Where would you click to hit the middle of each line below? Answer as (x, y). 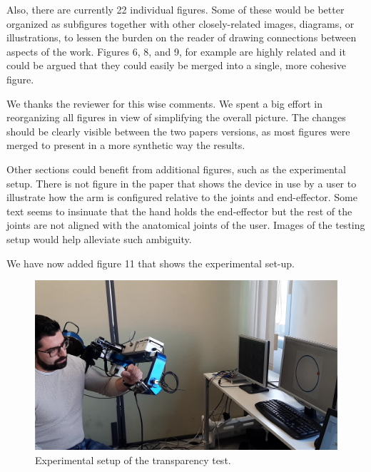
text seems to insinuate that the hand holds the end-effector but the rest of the (179, 211)
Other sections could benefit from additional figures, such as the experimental (176, 169)
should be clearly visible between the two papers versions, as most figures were (178, 131)
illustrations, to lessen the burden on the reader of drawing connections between (182, 37)
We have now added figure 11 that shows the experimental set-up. (151, 263)
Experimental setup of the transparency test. (133, 460)
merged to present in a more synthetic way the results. (126, 145)
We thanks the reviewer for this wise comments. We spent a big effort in (165, 103)
